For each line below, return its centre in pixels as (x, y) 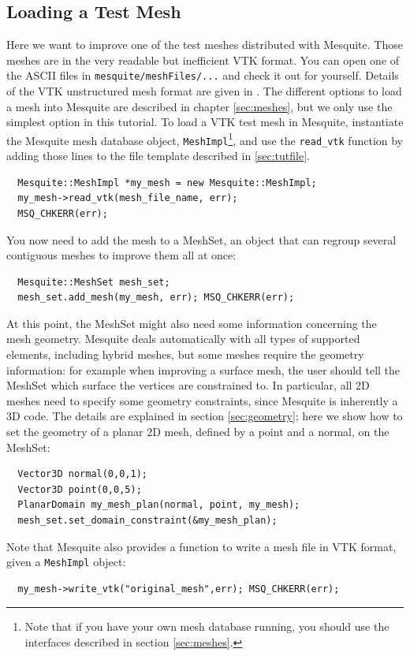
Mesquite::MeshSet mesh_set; (94, 282)
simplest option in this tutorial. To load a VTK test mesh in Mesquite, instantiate (205, 122)
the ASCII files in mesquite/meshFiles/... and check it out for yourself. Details (203, 75)
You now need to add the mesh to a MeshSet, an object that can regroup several (201, 239)
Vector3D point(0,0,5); (80, 489)
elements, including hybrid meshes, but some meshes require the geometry (185, 354)
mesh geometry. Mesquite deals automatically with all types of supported (183, 339)
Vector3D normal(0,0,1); (82, 474)
